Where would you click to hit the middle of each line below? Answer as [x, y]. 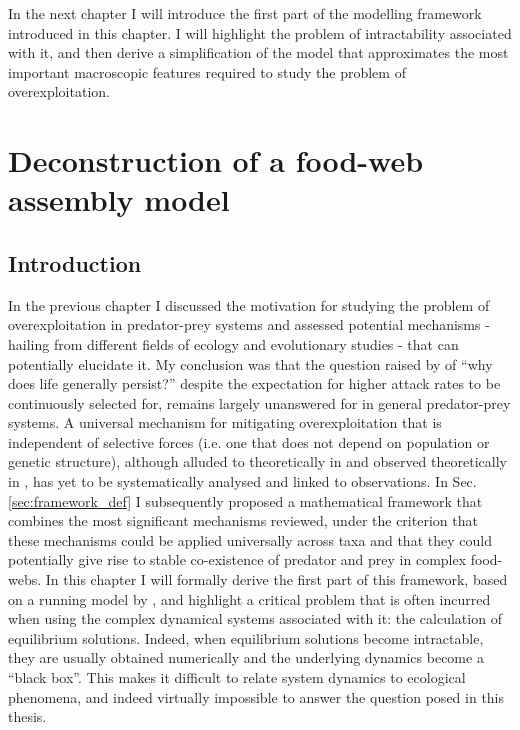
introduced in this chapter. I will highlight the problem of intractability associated [260, 32]
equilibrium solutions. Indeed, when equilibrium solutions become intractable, [246, 637]
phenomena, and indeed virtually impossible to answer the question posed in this [256, 696]
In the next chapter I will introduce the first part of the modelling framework [245, 13]
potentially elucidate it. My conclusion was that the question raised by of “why [250, 363]
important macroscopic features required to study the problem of [207, 71]
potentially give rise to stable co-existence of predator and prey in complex [237, 559]
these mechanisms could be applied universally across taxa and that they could [250, 539]
